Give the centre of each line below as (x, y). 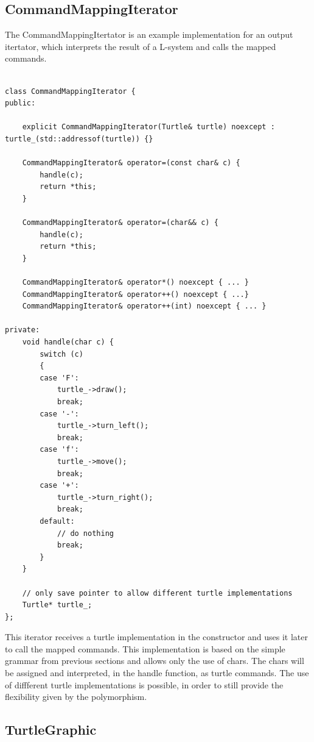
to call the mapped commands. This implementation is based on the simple (145, 648)
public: (20, 103)
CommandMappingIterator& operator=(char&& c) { (120, 223)
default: (57, 521)
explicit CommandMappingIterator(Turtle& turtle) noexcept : (148, 127)
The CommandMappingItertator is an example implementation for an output (149, 34)
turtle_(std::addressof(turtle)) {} (79, 139)
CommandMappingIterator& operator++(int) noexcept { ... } (144, 306)
